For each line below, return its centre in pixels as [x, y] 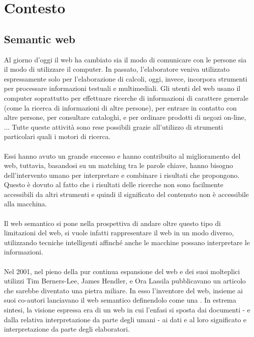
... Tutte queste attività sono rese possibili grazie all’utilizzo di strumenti [113, 126]
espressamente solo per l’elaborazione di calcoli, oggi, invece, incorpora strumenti [126, 78]
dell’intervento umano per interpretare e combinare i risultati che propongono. [122, 175]
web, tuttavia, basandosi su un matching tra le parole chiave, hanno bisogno [119, 165]
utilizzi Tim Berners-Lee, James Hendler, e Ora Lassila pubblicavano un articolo [125, 281]
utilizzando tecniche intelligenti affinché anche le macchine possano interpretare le [127, 242]
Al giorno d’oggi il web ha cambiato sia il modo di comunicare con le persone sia [125, 59]
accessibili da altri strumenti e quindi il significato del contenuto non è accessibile [127, 194]
